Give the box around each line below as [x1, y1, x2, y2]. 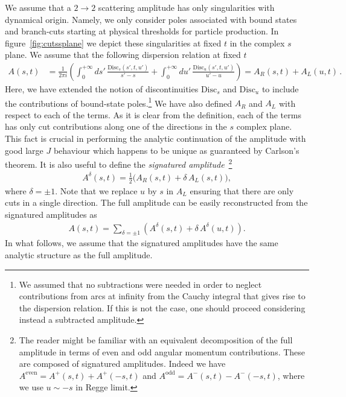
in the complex [229, 36, 285, 49]
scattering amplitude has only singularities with [98, 1, 275, 13]
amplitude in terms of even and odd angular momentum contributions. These [19, 345, 306, 358]
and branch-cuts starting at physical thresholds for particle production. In [5, 25, 279, 37]
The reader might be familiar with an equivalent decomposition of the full [19, 334, 293, 346]
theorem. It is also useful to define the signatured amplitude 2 [5, 156, 232, 170]
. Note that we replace [55, 184, 138, 197]
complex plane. [236, 120, 292, 133]
